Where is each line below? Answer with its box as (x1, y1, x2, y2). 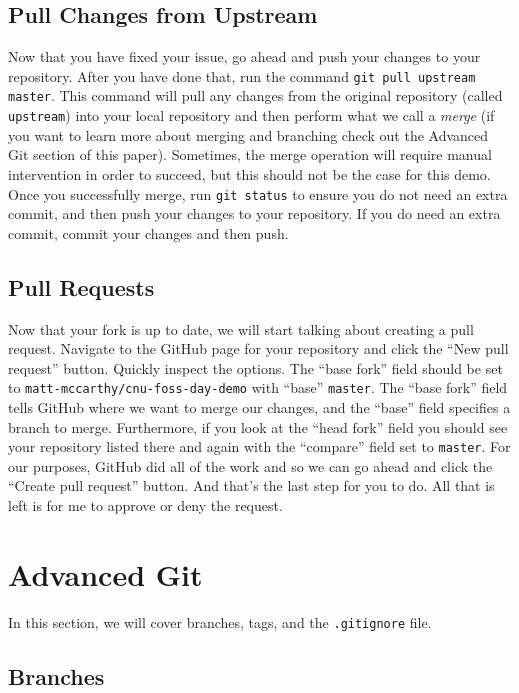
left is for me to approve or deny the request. (8, 495, 283, 516)
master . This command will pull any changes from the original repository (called (8, 85, 503, 106)
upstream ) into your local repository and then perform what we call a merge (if (8, 105, 495, 126)
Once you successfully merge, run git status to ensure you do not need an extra (8, 183, 508, 204)
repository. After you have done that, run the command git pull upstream (8, 65, 476, 86)
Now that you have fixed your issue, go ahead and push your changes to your (8, 46, 481, 67)
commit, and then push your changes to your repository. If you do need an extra (8, 203, 501, 224)
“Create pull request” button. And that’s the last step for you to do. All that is (8, 475, 495, 496)
